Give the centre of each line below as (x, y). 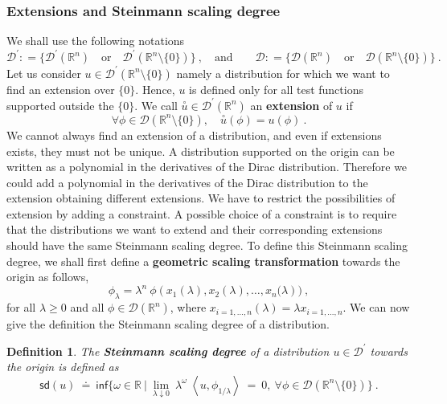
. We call (156, 105)
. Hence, (155, 89)
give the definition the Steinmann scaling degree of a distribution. (168, 323)
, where (188, 307)
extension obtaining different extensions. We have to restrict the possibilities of (201, 198)
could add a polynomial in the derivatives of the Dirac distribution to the (187, 182)
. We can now (376, 307)
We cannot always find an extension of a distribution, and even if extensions (194, 135)
